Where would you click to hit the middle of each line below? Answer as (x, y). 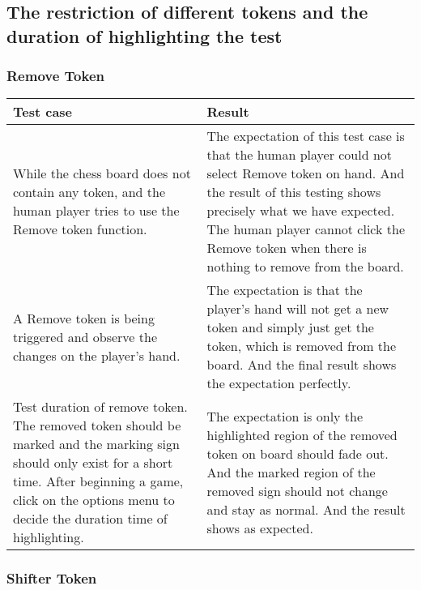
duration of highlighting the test (145, 35)
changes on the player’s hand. (97, 355)
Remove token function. (80, 229)
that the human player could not (300, 155)
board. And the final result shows (302, 365)
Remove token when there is (287, 248)
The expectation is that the (285, 290)
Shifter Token (52, 578)
